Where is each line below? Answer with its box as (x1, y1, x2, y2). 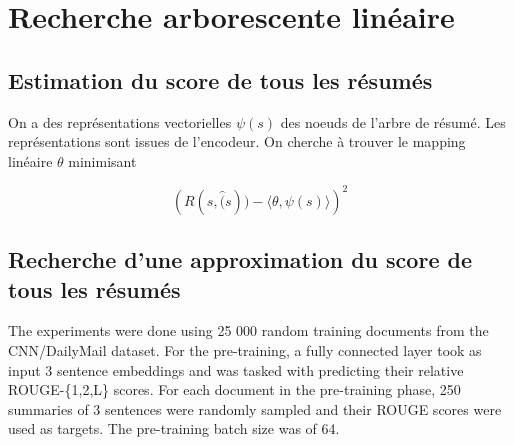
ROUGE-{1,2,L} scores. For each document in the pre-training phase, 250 (8, 379, 461, 400)
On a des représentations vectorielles (8, 111, 232, 132)
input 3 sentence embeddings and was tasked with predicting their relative (8, 359, 464, 380)
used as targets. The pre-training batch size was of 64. (8, 418, 340, 439)
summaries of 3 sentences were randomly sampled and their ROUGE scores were (8, 398, 502, 419)
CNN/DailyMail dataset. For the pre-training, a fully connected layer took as (8, 340, 482, 361)
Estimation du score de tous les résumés (8, 64, 433, 95)
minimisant (68, 150, 137, 171)
